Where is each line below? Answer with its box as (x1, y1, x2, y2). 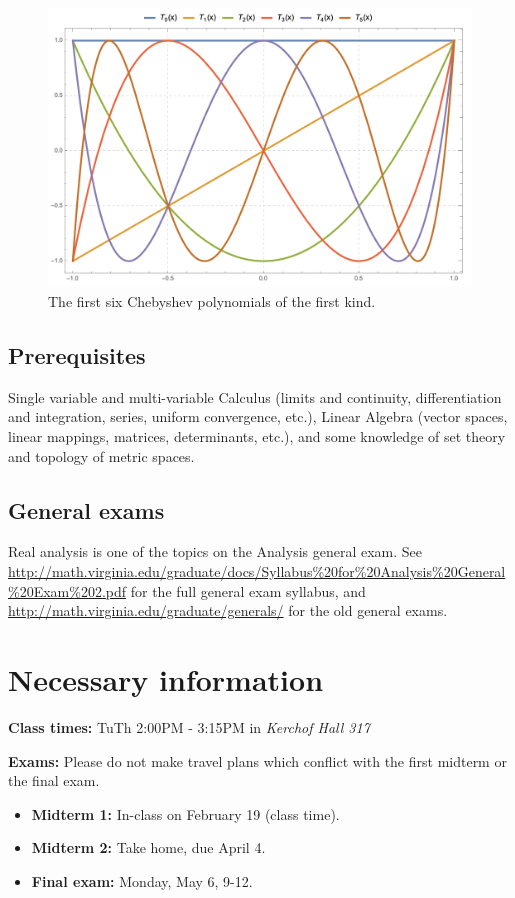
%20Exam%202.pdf (8, 580, 127, 601)
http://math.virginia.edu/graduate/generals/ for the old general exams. (8, 600, 448, 621)
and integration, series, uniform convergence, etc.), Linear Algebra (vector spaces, (8, 406, 508, 427)
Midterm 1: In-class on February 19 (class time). (31, 803, 340, 824)
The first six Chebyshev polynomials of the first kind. (48, 291, 376, 312)
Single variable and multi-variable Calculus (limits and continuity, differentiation (8, 386, 502, 407)
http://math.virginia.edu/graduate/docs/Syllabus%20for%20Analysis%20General (8, 561, 506, 582)
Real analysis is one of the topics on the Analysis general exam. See (8, 541, 423, 562)
